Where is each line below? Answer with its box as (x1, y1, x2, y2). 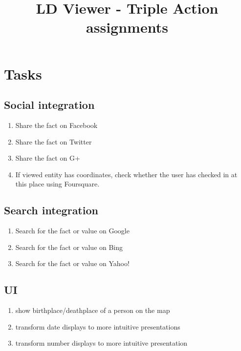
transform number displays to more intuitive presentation (15, 338, 188, 348)
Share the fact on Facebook (15, 120, 98, 130)
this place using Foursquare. (15, 179, 100, 189)
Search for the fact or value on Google (15, 226, 130, 236)
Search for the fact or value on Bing (15, 242, 123, 252)
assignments (86, 17, 168, 37)
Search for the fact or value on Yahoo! (15, 258, 130, 268)
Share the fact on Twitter (15, 136, 92, 146)
